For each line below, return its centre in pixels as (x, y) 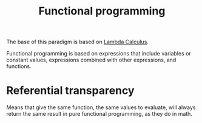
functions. (19, 66)
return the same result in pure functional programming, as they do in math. (99, 114)
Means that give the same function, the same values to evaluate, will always (101, 107)
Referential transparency (70, 91)
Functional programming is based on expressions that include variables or (99, 54)
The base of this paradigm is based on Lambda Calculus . (77, 42)
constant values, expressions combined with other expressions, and (91, 60)
